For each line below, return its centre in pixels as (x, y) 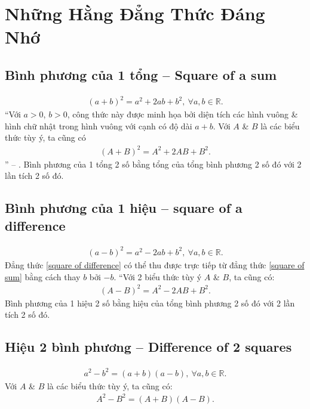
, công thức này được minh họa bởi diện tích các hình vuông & (182, 114)
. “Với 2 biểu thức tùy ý (158, 276)
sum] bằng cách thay (43, 276)
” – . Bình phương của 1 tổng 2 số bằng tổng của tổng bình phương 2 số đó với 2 (153, 164)
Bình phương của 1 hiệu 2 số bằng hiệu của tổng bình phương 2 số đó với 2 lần (150, 303)
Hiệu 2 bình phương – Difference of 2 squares (148, 347)
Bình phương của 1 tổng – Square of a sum (141, 74)
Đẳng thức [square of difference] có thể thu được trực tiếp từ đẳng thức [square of (155, 264)
